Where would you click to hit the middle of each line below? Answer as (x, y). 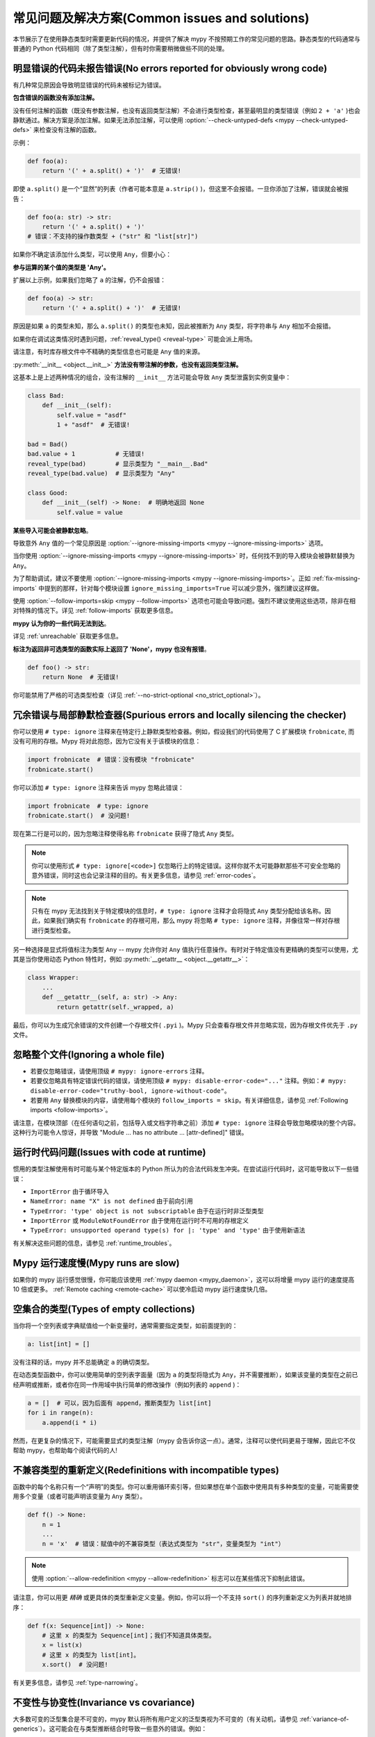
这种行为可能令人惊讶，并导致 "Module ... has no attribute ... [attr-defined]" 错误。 (130, 1133)
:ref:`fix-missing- (336, 578)
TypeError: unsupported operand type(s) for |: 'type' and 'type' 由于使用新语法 (168, 1230)
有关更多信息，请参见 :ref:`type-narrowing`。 (77, 1683)
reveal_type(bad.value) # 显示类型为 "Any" (101, 474)
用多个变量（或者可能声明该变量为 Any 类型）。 (80, 1497)
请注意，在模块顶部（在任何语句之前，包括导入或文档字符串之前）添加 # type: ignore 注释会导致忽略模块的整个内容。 (186, 1123)
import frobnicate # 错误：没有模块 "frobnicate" (111, 760)
